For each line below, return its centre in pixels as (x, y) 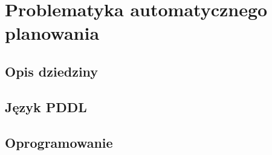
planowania (52, 33)
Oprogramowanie (59, 142)
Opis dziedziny (52, 71)
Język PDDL (46, 106)
